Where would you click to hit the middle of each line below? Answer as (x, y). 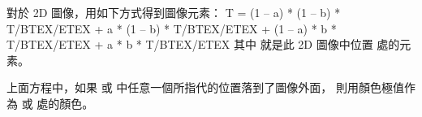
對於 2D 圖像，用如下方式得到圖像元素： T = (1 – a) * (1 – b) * (174, 12)
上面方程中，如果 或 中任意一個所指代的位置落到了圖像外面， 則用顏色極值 (205, 87)
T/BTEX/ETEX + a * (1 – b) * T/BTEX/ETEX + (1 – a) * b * (172, 28)
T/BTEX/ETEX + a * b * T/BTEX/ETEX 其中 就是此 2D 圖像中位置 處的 (203, 44)
